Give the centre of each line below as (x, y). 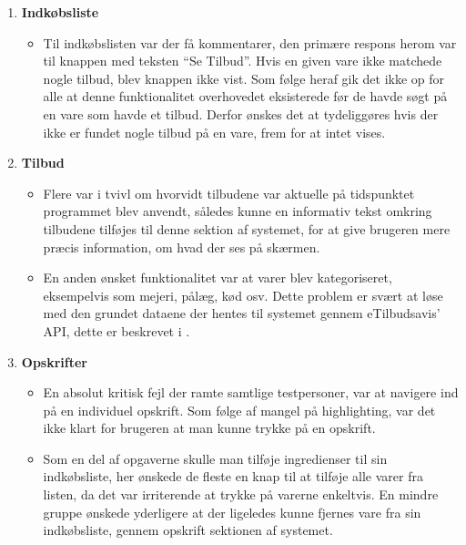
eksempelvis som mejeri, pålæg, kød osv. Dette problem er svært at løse (243, 295)
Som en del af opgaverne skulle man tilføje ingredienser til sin (215, 458)
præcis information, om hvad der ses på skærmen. (182, 247)
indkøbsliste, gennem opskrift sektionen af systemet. (188, 530)
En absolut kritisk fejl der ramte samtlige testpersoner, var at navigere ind (251, 392)
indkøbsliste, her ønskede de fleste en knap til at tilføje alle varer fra (233, 476)
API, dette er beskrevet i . (116, 330)
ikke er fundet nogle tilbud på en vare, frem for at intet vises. (214, 132)
